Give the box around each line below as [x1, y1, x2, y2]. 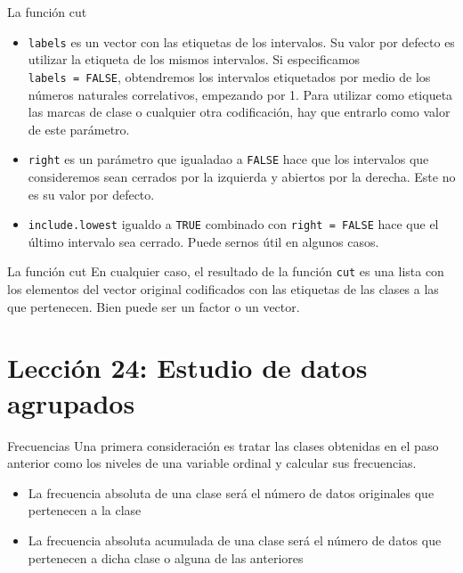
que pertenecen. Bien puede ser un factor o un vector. [7, 297, 300, 315]
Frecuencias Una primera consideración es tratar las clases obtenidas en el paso [7, 436, 439, 454]
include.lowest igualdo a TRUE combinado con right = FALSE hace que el [28, 215, 439, 233]
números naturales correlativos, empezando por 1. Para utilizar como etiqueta [28, 85, 453, 103]
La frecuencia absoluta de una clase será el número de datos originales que [28, 483, 435, 502]
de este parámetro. [28, 119, 130, 138]
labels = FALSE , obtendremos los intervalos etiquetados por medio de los [28, 67, 431, 86]
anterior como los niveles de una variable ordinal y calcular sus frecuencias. [7, 454, 417, 472]
